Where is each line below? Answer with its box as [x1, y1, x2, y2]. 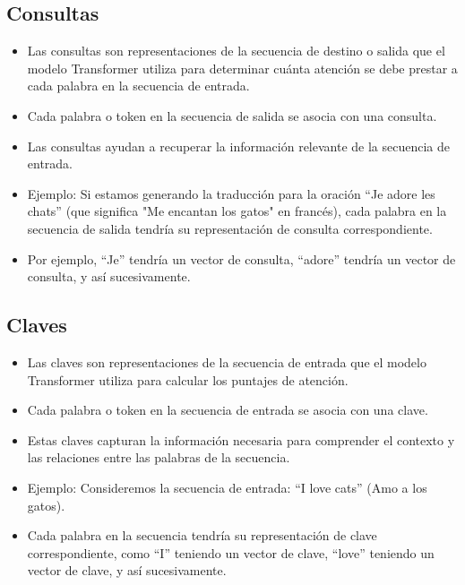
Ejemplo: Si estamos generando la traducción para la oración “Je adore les [27, 184, 435, 202]
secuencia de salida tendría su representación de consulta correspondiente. [27, 219, 433, 237]
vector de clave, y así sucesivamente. [27, 561, 227, 580]
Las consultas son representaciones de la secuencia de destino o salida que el [27, 41, 445, 60]
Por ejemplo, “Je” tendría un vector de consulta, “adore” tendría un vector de [27, 249, 456, 268]
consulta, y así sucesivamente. [27, 267, 191, 286]
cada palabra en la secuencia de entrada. [27, 76, 250, 95]
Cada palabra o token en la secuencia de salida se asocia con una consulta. [27, 106, 437, 125]
